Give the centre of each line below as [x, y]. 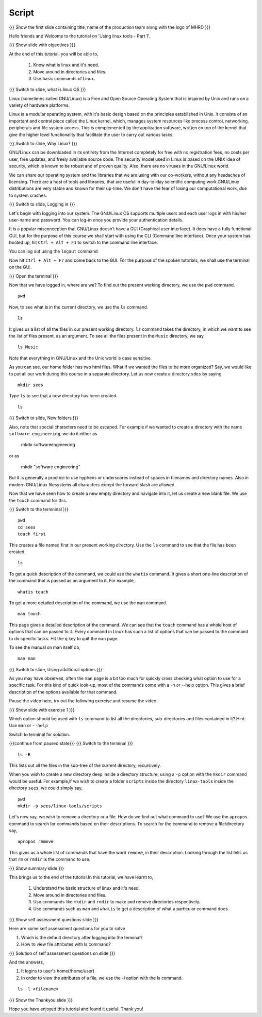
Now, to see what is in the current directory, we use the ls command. [78, 307]
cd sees [27, 527]
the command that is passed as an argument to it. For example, [72, 581]
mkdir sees [31, 385]
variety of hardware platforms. [39, 105]
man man [27, 659]
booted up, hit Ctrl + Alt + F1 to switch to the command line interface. [83, 242]
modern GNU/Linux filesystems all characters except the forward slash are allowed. [92, 484]
